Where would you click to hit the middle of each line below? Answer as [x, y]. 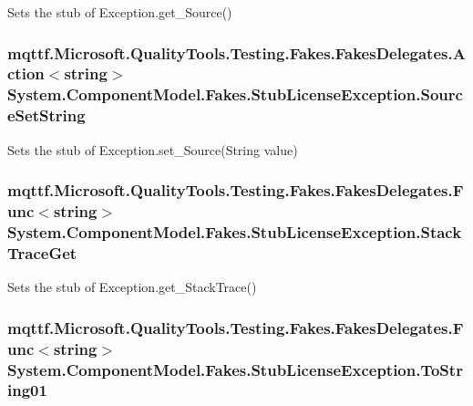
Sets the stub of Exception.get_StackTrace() [132, 287]
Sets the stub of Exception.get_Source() [120, 12]
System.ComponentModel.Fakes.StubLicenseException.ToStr [235, 369]
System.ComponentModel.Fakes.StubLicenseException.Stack [235, 231]
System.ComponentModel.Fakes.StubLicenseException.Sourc [235, 94]
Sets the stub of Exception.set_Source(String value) [153, 149]
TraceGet [42, 252]
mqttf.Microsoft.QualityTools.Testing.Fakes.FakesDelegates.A [236, 52]
